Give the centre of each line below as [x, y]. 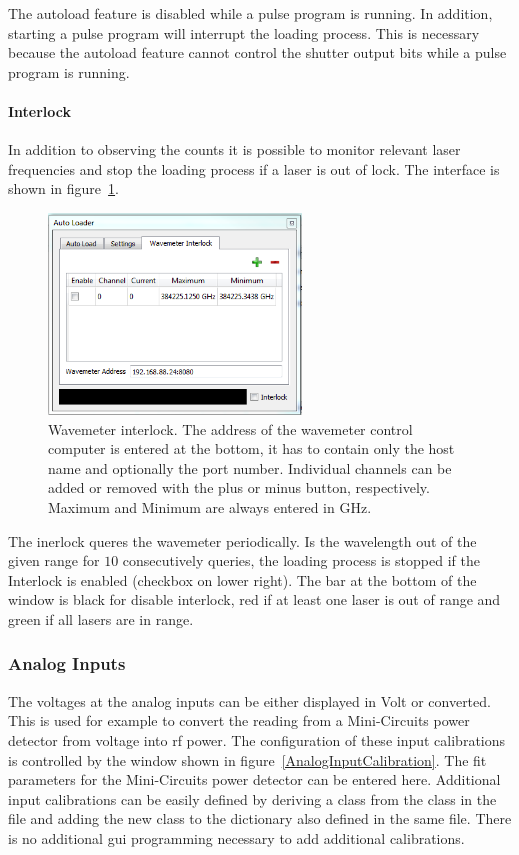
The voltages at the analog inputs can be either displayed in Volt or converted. [249, 700]
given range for [54, 560]
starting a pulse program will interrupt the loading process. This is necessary [244, 32]
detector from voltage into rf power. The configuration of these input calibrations [257, 739]
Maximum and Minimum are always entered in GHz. [210, 506]
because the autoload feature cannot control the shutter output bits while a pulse [257, 52]
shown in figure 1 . [63, 188]
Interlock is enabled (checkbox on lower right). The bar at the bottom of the [242, 579]
